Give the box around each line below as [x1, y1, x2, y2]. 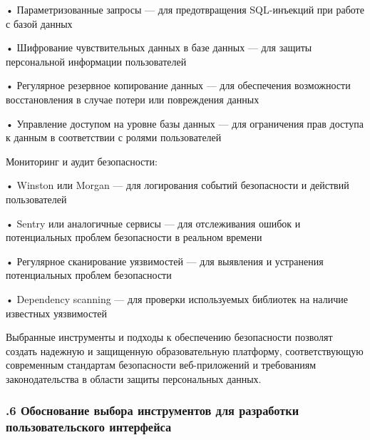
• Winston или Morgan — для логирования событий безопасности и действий [6, 178, 349, 193]
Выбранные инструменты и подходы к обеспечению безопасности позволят [6, 329, 333, 344]
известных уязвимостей [6, 305, 107, 320]
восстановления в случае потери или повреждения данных [6, 91, 259, 106]
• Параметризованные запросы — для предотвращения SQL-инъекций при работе [6, 2, 364, 16]
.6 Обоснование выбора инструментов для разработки [6, 401, 299, 419]
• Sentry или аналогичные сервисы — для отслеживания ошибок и [6, 215, 301, 230]
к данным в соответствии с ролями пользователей [6, 130, 222, 145]
